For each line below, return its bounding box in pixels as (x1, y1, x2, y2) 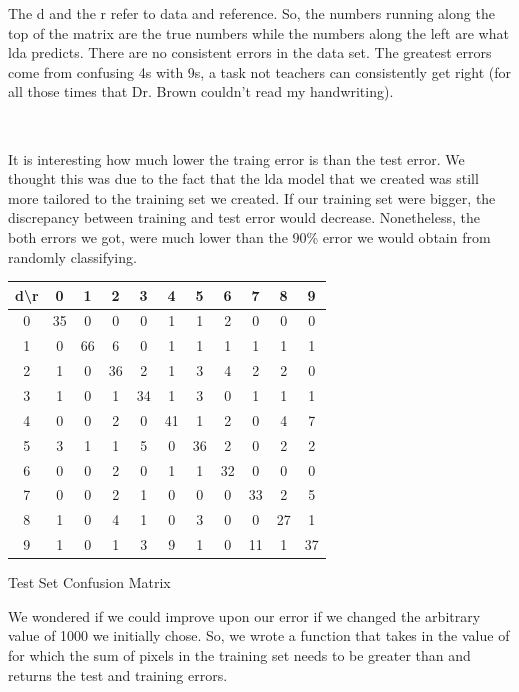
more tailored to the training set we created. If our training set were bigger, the (8, 187, 496, 208)
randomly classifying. (8, 246, 137, 267)
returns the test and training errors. (8, 664, 228, 685)
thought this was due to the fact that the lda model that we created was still (8, 168, 479, 189)
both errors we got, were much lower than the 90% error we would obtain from (8, 226, 491, 247)
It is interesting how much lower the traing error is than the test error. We (8, 148, 465, 169)
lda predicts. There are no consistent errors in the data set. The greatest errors (8, 42, 492, 63)
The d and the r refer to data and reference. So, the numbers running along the (8, 3, 495, 23)
